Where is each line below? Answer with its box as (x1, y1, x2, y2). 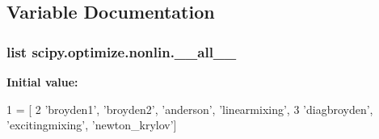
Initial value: (6, 74, 78, 90)
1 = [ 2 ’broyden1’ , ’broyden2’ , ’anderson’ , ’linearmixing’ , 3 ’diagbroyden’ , (6, 100, 373, 117)
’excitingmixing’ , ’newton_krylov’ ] (6, 116, 177, 133)
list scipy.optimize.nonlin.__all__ (6, 41, 237, 61)
